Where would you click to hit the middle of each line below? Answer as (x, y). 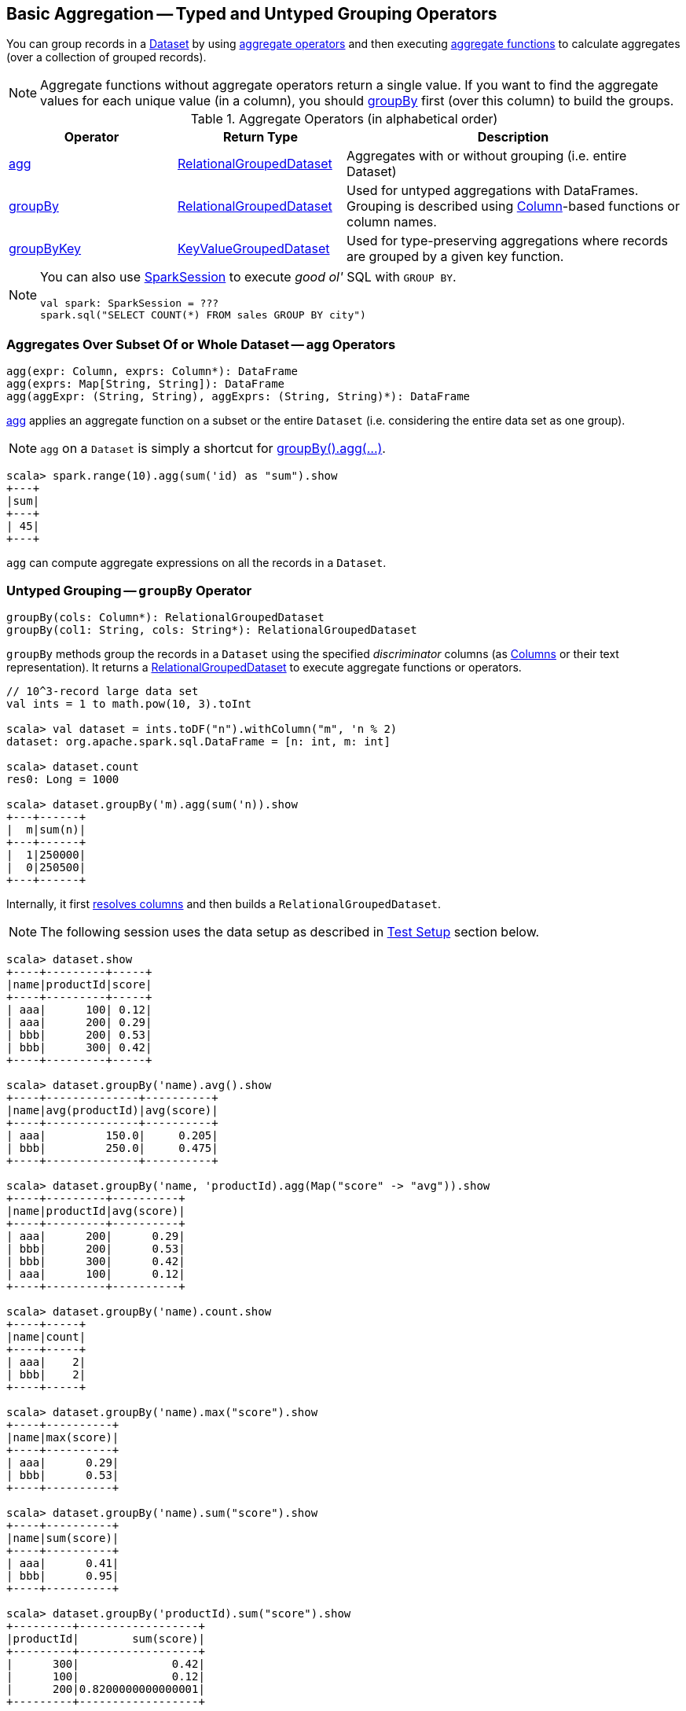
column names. (392, 222)
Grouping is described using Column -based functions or (513, 206)
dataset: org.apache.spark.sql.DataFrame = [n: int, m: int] (198, 741)
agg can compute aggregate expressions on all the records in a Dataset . (196, 563)
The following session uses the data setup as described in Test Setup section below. (290, 931)
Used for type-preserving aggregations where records (508, 241)
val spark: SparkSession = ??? (130, 304)
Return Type (260, 137)
